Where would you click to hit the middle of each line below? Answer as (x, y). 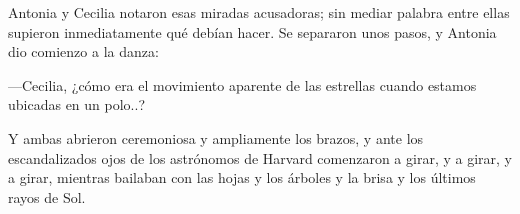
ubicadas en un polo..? (76, 104)
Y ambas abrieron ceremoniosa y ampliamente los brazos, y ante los (216, 137)
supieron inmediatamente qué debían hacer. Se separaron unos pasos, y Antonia (252, 31)
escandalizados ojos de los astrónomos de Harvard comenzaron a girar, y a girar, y (260, 157)
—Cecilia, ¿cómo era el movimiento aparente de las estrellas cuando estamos (242, 84)
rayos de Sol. (47, 196)
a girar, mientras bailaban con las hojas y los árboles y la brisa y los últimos (242, 177)
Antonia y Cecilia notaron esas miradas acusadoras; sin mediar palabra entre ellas (259, 12)
